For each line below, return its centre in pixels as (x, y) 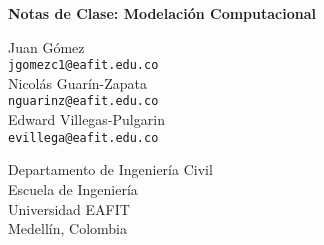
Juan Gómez (46, 46)
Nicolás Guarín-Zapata (78, 82)
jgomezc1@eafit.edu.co (83, 65)
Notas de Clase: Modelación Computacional (162, 13)
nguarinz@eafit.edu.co (83, 101)
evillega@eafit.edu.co (83, 137)
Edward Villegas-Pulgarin (86, 119)
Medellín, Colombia (68, 228)
